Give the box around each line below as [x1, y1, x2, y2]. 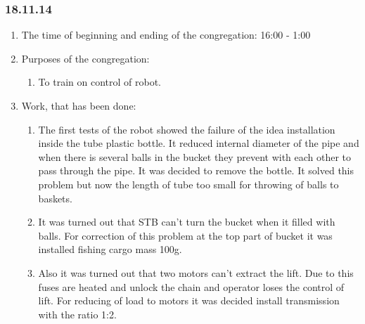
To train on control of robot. [38, 74, 161, 89]
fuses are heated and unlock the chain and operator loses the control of [38, 279, 345, 294]
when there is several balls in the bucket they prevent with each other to [38, 149, 352, 164]
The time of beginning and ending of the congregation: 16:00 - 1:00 [21, 27, 311, 42]
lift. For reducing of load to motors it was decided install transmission [38, 293, 340, 308]
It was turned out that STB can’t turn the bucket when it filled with [38, 214, 335, 229]
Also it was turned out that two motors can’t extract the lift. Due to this [38, 265, 354, 280]
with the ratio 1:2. [38, 306, 117, 321]
